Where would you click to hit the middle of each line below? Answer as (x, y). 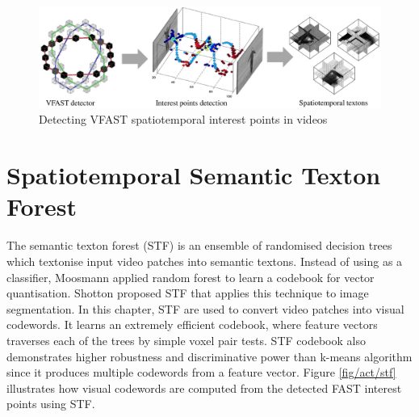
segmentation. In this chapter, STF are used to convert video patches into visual (205, 308)
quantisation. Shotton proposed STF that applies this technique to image (188, 293)
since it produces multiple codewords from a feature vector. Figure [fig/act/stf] (201, 372)
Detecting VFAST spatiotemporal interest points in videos (183, 119)
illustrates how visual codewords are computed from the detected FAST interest (204, 388)
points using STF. (51, 404)
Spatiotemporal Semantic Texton (194, 175)
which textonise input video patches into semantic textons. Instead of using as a (205, 261)
